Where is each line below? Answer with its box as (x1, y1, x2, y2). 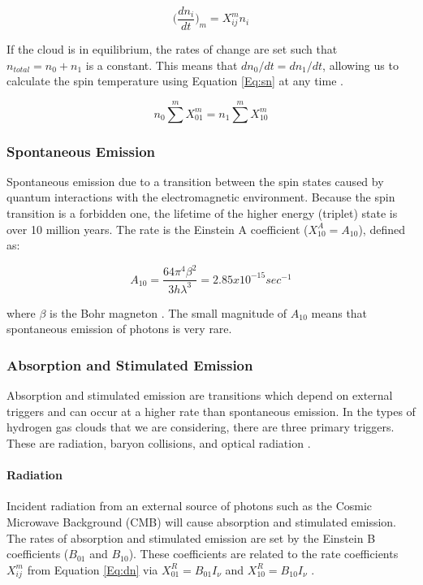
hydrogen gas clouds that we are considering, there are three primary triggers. (6, 418, 395, 435)
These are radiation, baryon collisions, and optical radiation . (6, 434, 311, 451)
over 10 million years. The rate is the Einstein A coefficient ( (6, 220, 309, 237)
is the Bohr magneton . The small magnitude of (50, 304, 287, 321)
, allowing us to (322, 56, 399, 73)
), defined (358, 220, 405, 237)
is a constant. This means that (85, 56, 238, 73)
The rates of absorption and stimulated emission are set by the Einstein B (6, 529, 376, 546)
